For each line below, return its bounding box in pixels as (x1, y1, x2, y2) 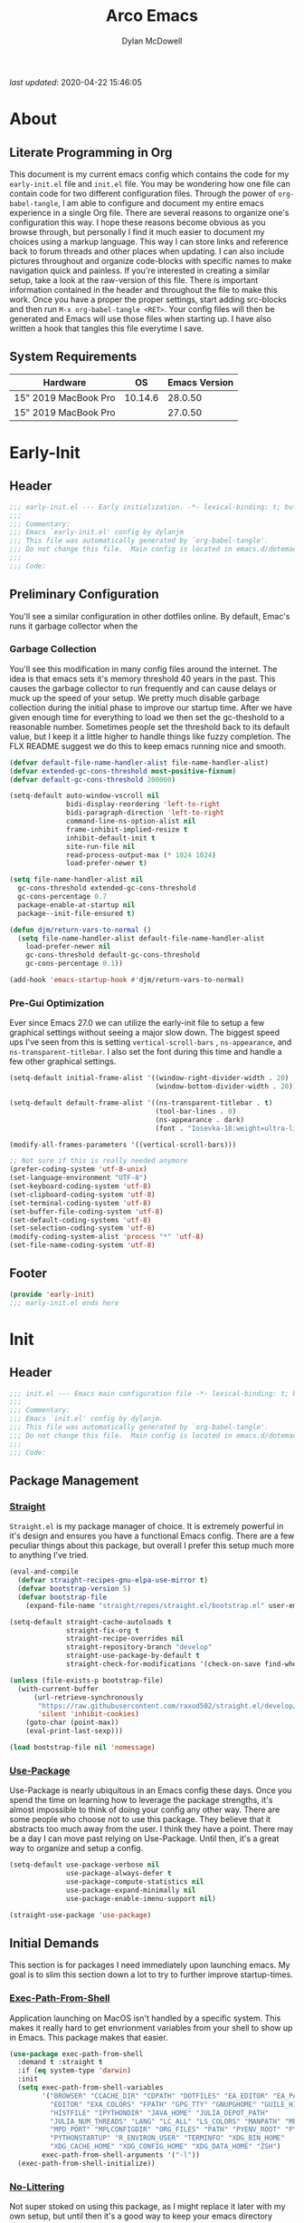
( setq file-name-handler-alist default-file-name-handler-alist (17, 933, 265, 943)
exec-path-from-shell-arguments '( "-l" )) (42, 2150, 201, 2160)
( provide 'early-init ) (9, 1290, 95, 1299)
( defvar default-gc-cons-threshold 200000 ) (9, 775, 176, 785)
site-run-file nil (66, 842, 136, 851)
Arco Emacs (105, 5, 199, 26)
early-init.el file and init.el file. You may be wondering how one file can (9, 178, 291, 189)
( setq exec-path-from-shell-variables (17, 2083, 165, 2092)
